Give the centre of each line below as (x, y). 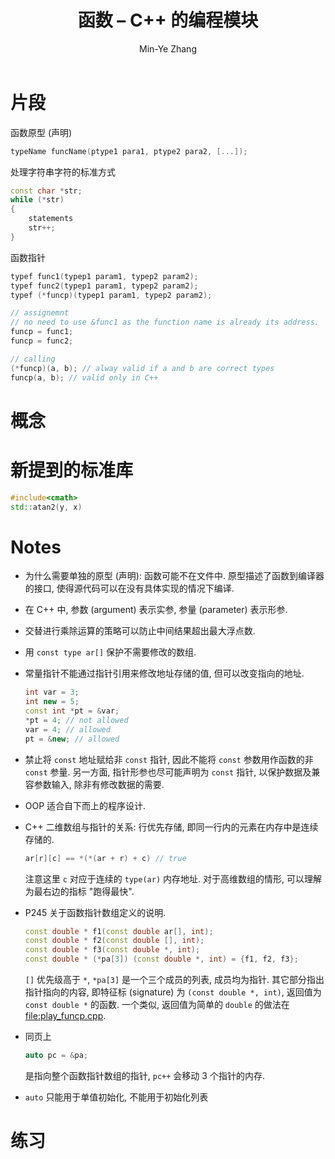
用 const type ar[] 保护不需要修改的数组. (110, 652)
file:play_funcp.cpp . (65, 1015)
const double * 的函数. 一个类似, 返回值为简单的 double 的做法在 (157, 1004)
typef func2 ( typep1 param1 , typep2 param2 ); (104, 286)
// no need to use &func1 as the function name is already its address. (165, 322)
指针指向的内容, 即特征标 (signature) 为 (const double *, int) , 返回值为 (173, 992)
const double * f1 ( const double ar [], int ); (119, 931)
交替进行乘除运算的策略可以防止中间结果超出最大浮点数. (140, 631)
